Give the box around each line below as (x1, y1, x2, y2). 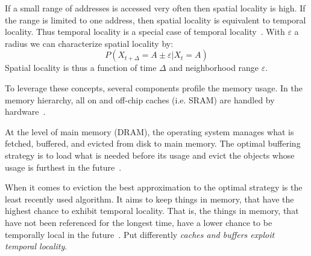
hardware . (5, 105, 46, 118)
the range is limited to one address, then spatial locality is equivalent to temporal (5, 13, 306, 26)
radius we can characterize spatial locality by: (5, 37, 174, 49)
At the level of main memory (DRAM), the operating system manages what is (5, 125, 294, 138)
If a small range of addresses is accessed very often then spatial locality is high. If (5, 2, 306, 14)
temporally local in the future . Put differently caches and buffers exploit (5, 228, 275, 240)
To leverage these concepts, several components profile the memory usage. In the (5, 81, 303, 94)
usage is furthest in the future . (5, 160, 122, 173)
